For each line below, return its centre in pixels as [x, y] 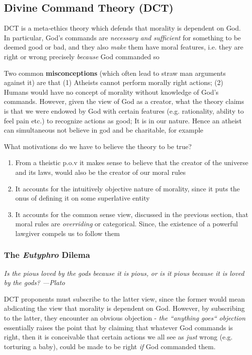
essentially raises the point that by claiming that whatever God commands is [118, 327]
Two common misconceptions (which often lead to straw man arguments [115, 73]
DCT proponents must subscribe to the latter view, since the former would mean [125, 298]
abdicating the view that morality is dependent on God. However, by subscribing [124, 308]
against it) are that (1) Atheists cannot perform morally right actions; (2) [114, 82]
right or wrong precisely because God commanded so [82, 56]
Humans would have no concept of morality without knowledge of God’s [111, 92]
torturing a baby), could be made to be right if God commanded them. [110, 346]
